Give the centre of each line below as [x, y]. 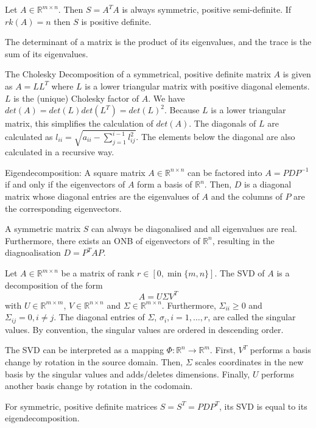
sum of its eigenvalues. [47, 53]
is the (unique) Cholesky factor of [76, 98]
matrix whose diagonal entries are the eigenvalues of [102, 196]
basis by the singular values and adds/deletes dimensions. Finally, [128, 374]
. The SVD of [240, 273]
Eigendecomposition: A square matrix [75, 172]
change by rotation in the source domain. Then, [94, 361]
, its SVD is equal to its [263, 406]
